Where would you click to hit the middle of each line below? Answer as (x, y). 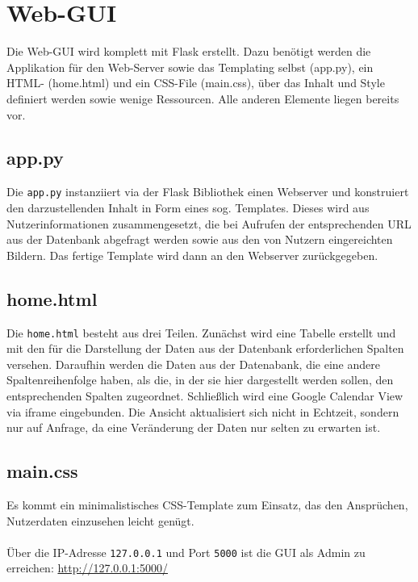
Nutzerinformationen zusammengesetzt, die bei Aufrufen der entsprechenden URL (209, 223)
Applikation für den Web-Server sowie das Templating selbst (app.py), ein (190, 67)
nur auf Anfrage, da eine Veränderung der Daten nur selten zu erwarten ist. (194, 427)
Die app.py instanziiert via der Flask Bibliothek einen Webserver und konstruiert (208, 192)
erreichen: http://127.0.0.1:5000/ (87, 568)
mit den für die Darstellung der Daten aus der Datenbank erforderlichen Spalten (205, 348)
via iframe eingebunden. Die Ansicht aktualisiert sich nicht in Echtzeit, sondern (203, 411)
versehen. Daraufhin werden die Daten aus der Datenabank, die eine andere (193, 364)
